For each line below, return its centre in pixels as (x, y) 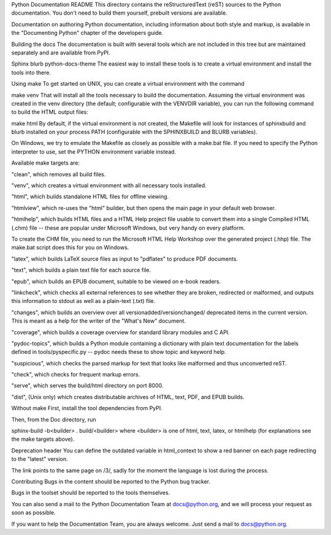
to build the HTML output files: (50, 112)
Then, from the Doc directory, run (54, 419)
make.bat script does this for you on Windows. (70, 247)
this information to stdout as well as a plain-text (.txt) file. (83, 301)
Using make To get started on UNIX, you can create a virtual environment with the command (128, 84)
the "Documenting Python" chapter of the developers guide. (87, 33)
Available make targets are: (45, 163)
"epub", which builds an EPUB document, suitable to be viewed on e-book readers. (116, 281)
